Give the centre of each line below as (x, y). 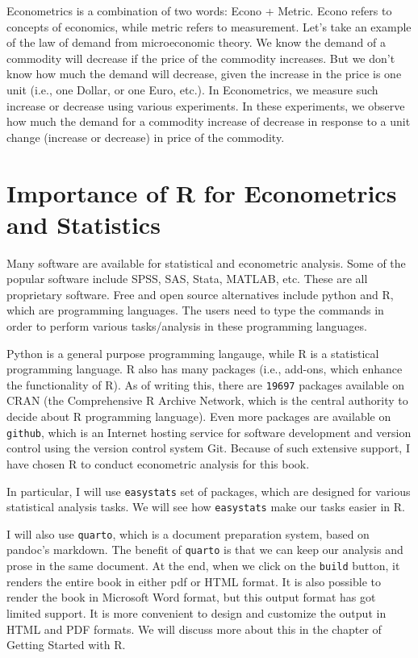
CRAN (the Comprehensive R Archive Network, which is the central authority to (207, 400)
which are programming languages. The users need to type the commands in (195, 310)
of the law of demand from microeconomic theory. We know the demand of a (196, 42)
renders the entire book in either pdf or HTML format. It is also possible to (194, 581)
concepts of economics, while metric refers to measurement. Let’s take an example (209, 26)
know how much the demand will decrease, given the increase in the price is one (204, 74)
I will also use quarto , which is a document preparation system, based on (188, 533)
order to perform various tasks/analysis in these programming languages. (187, 326)
